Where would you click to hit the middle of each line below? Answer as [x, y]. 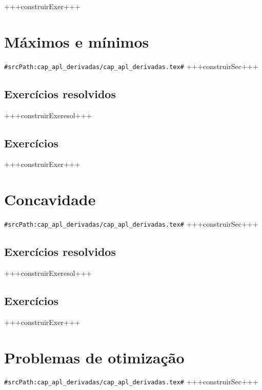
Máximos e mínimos [77, 41]
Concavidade [50, 199]
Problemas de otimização [94, 357]
